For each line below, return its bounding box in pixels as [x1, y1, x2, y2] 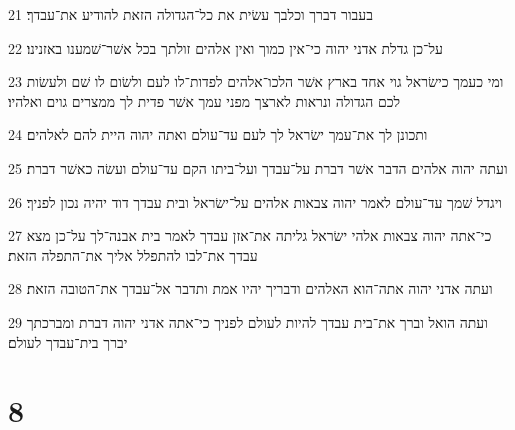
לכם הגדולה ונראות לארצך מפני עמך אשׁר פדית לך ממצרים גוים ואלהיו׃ [8, 90, 401, 111]
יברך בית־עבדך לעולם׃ [8, 331, 128, 352]
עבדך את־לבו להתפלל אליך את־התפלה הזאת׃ [8, 244, 258, 265]
